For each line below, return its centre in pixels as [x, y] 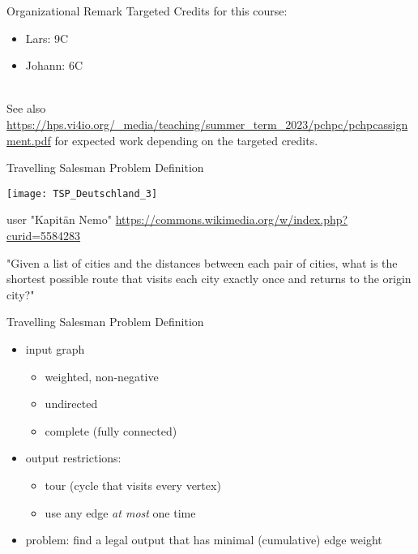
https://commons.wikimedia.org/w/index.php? [232, 219]
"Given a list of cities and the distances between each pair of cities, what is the [202, 262]
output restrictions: [73, 458]
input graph [55, 348]
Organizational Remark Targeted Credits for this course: [147, 11]
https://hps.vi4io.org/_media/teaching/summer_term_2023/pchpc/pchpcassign [207, 124]
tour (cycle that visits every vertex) [133, 485]
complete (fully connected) [111, 430]
